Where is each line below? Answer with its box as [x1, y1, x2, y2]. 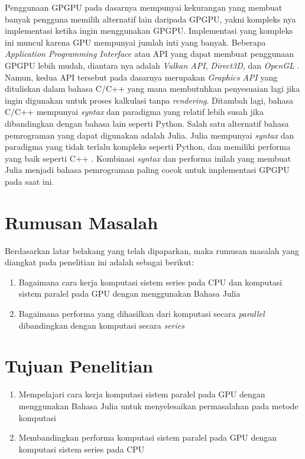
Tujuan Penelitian [5, 354, 153, 378]
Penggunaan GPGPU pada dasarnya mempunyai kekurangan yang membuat [5, 1, 283, 13]
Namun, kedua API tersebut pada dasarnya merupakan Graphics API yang [5, 70, 278, 83]
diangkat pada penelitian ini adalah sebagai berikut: [5, 256, 194, 268]
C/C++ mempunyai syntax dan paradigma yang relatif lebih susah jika [5, 105, 264, 118]
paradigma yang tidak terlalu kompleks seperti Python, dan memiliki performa [5, 140, 291, 153]
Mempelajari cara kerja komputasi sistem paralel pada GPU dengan [18, 388, 265, 400]
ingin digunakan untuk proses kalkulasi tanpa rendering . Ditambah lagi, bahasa [5, 94, 293, 106]
